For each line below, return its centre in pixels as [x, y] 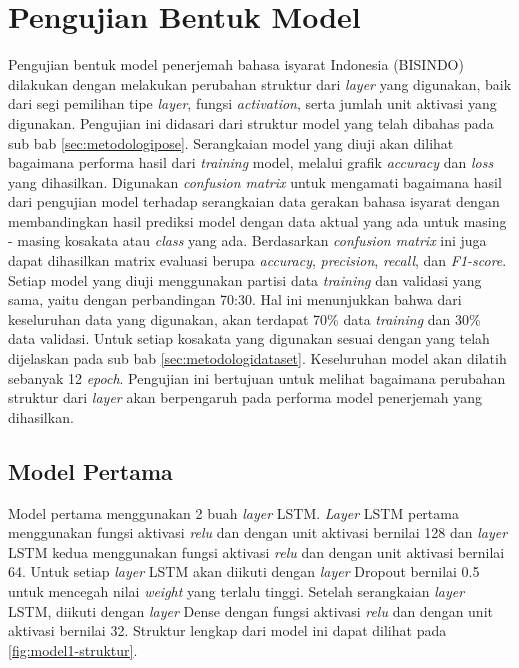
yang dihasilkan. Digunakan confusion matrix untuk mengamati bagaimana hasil [255, 181]
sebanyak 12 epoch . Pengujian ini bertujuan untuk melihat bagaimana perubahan [257, 377]
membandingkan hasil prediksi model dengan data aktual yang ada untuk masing [257, 220]
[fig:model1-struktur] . [73, 649]
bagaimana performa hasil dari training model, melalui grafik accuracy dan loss [251, 162]
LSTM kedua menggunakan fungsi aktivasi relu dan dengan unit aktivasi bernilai [256, 551]
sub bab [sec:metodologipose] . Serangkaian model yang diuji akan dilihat [231, 142]
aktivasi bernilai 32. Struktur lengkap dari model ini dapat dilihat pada [227, 630]
